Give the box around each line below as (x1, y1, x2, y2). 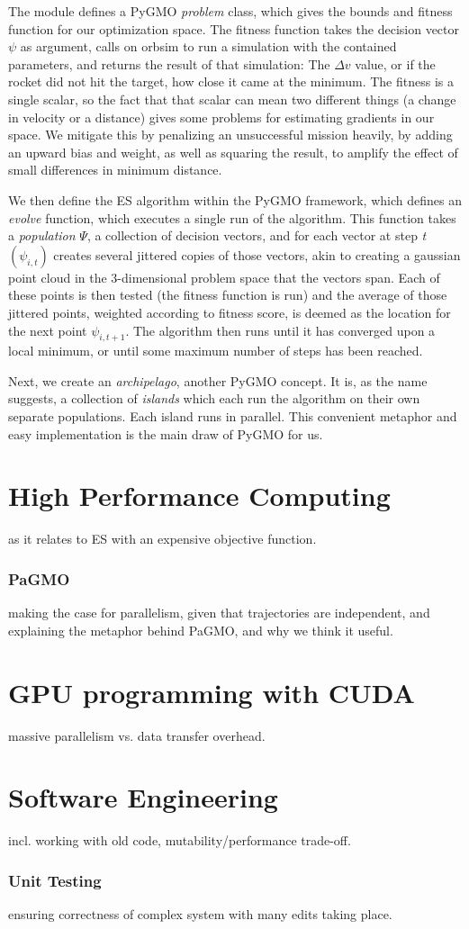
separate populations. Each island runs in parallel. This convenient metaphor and (8, 407, 457, 426)
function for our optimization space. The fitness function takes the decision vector (8, 19, 460, 38)
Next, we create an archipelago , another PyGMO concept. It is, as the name (8, 371, 428, 390)
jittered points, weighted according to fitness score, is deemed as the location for (8, 302, 451, 321)
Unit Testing (8, 869, 102, 891)
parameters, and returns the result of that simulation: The (8, 54, 330, 73)
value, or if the (355, 54, 436, 73)
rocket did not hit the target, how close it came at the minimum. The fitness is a (8, 72, 454, 91)
